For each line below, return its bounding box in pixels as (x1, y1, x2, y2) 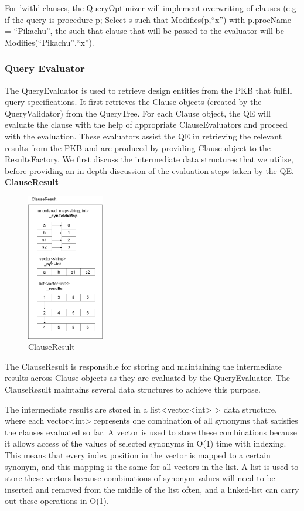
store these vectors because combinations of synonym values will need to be (5, 472, 275, 484)
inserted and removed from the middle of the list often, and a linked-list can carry (5, 483, 299, 495)
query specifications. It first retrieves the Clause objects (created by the (5, 96, 262, 108)
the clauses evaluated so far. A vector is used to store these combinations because (5, 425, 297, 438)
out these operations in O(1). (5, 495, 109, 507)
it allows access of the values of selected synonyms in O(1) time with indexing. (5, 437, 286, 449)
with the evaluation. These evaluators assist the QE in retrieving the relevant (5, 130, 282, 142)
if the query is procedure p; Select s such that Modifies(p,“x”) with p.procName (5, 13, 291, 25)
